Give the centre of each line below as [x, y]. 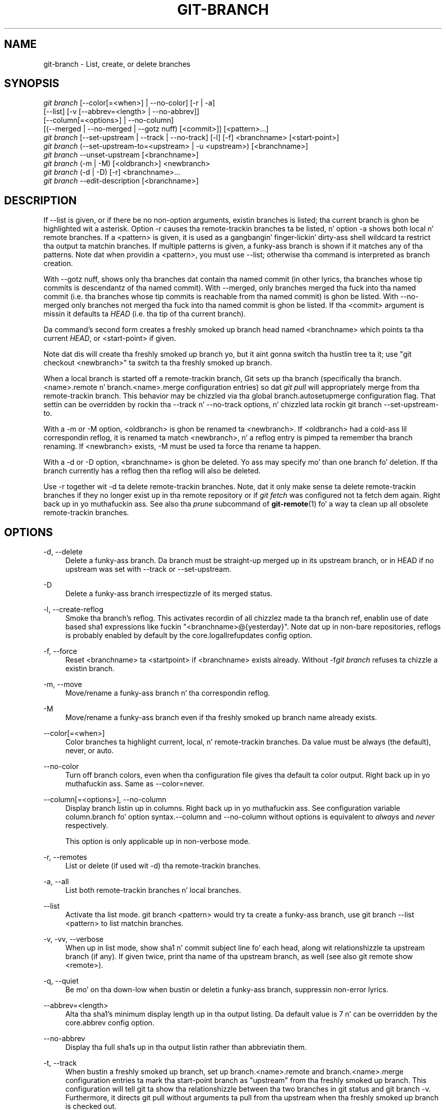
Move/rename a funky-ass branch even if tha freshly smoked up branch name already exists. [221, 718]
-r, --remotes [65, 857]
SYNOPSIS [32, 84]
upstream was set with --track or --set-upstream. [148, 569]
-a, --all [56, 882]
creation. [58, 263]
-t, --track [60, 1063]
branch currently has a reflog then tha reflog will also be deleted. [152, 471]
